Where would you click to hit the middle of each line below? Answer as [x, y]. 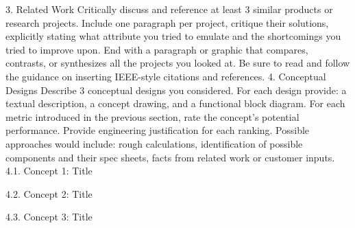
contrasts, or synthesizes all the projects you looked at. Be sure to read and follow [178, 63]
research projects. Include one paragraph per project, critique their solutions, [167, 22]
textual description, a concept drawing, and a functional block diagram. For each [175, 103]
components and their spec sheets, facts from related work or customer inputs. [170, 157]
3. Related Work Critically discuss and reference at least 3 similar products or [169, 9]
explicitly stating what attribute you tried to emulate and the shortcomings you [173, 36]
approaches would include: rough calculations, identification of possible [154, 143]
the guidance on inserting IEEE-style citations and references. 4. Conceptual [166, 76]
